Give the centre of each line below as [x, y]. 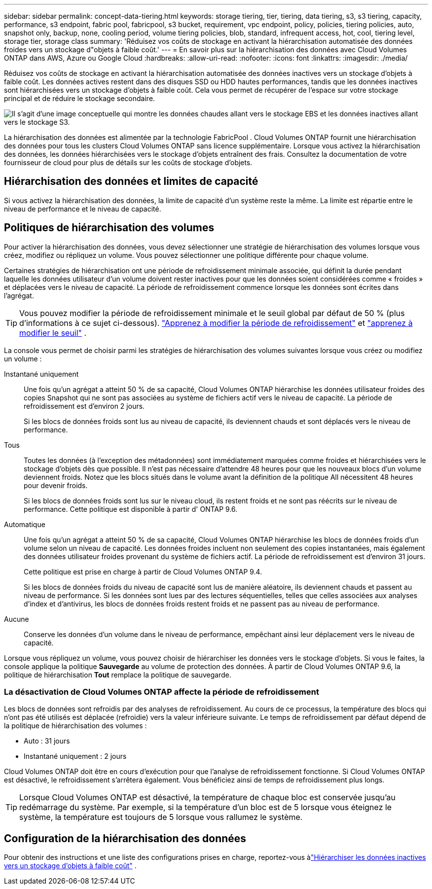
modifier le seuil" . [53, 333]
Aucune [17, 619]
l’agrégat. [19, 295]
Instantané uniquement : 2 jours [75, 756]
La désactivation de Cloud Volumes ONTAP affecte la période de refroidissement [162, 692]
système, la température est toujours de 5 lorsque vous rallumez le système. [161, 817]
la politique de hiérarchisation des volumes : [75, 726]
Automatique [25, 524]
